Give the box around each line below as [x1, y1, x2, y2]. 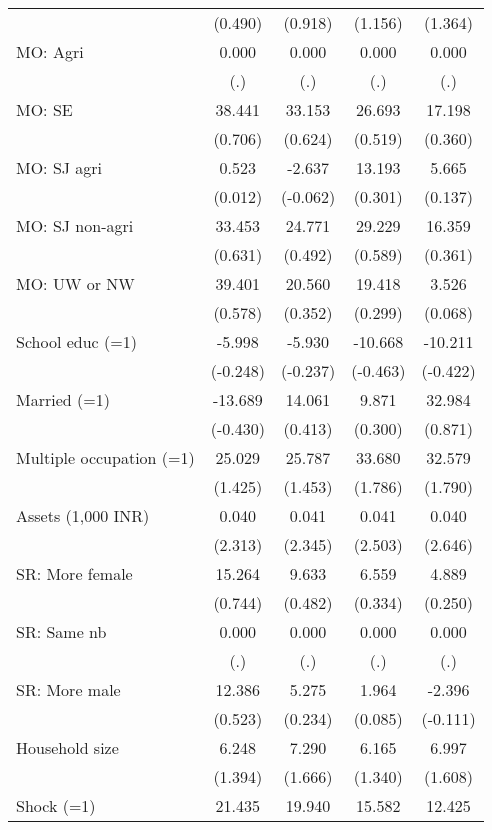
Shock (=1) [16, 794, 96, 817]
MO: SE [16, 98, 73, 121]
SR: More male [16, 678, 121, 701]
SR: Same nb [16, 620, 107, 643]
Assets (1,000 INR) [16, 504, 150, 527]
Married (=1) [16, 388, 110, 411]
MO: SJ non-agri [16, 214, 134, 237]
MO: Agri [16, 40, 84, 63]
